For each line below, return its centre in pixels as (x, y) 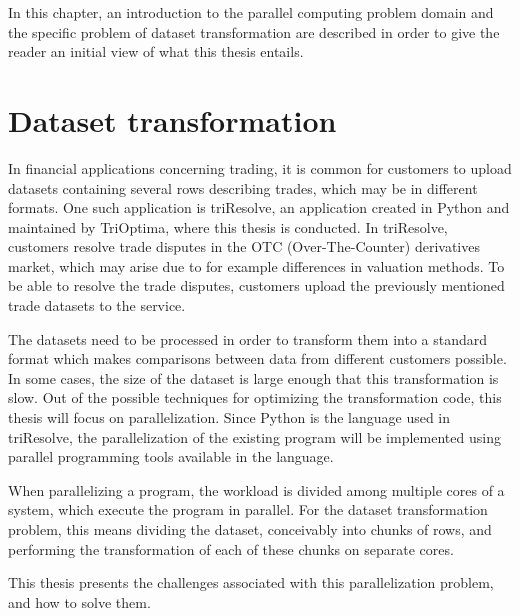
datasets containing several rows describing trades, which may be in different (243, 187)
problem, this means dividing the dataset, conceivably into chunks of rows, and (250, 529)
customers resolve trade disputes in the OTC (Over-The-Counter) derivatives (244, 246)
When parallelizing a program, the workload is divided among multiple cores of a (256, 489)
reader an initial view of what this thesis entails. (156, 51)
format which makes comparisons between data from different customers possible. (257, 358)
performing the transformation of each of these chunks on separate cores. (231, 548)
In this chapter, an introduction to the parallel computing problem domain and (251, 12)
